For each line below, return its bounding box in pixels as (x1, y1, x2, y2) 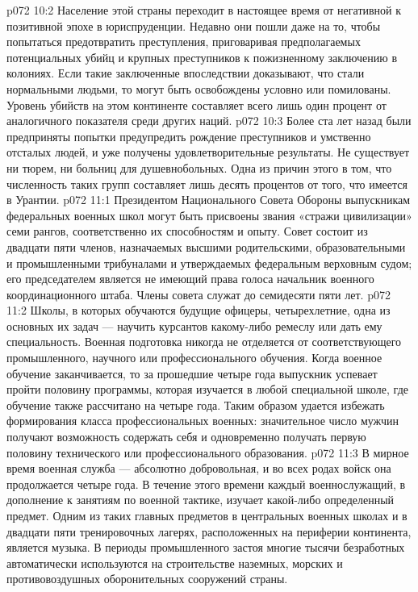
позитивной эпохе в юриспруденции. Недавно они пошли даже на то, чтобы (6, 17, 381, 34)
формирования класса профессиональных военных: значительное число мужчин (6, 412, 399, 429)
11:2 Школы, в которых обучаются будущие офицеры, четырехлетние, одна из (6, 302, 391, 319)
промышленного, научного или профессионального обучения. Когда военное (6, 349, 382, 366)
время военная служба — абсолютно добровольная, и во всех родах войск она (6, 460, 391, 477)
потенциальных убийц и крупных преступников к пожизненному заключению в (6, 48, 398, 65)
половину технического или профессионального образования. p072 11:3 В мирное (6, 444, 409, 461)
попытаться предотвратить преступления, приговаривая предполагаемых (6, 33, 361, 50)
